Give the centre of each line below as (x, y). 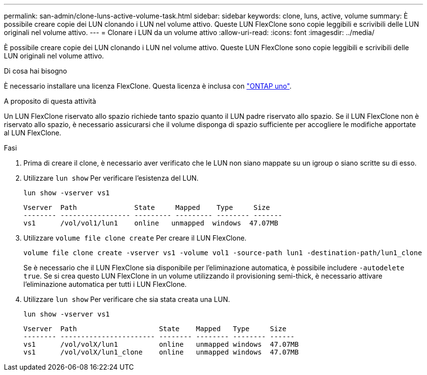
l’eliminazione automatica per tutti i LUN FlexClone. (105, 284)
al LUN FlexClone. (33, 133)
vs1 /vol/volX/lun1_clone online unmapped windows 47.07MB (161, 352)
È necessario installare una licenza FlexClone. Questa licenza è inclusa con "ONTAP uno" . (148, 86)
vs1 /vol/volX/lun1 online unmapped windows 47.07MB (161, 344)
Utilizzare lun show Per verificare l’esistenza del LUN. (111, 178)
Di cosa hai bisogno (36, 71)
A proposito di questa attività (50, 101)
